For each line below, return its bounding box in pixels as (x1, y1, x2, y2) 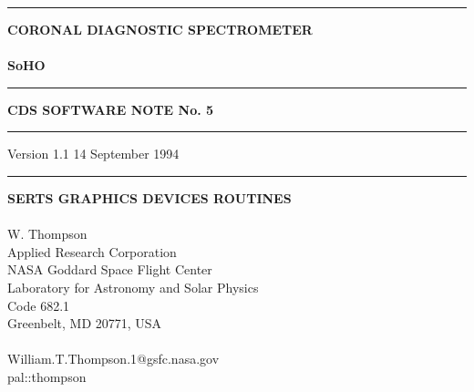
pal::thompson (7, 366, 87, 386)
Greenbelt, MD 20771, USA (7, 314, 162, 333)
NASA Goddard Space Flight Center (7, 260, 212, 279)
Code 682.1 (7, 295, 70, 315)
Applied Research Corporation (7, 242, 177, 261)
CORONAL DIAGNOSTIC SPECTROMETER (7, 20, 313, 38)
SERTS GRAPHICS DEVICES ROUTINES (7, 188, 292, 207)
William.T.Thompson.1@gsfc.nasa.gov (7, 349, 220, 368)
